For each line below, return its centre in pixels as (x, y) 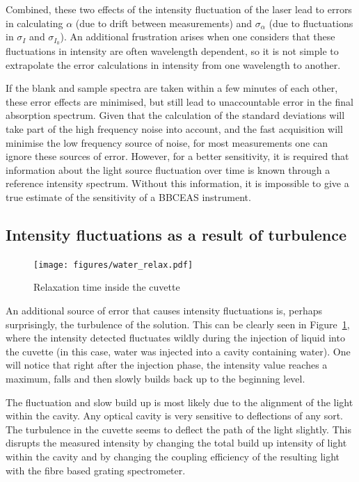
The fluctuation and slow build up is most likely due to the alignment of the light (179, 402)
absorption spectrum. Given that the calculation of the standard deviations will (175, 115)
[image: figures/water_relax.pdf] (113, 265)
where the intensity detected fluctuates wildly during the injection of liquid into (175, 338)
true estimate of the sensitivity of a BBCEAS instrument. (128, 196)
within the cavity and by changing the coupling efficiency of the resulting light (173, 456)
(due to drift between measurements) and (164, 23)
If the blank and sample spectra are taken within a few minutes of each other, (172, 88)
